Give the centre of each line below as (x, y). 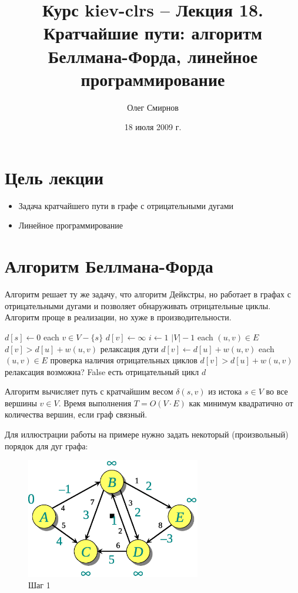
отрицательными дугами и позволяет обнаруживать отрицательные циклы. (138, 305)
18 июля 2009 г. (153, 127)
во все (277, 391)
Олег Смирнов (153, 107)
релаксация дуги (129, 348)
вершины (21, 402)
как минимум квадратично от (241, 402)
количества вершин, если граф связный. (76, 414)
